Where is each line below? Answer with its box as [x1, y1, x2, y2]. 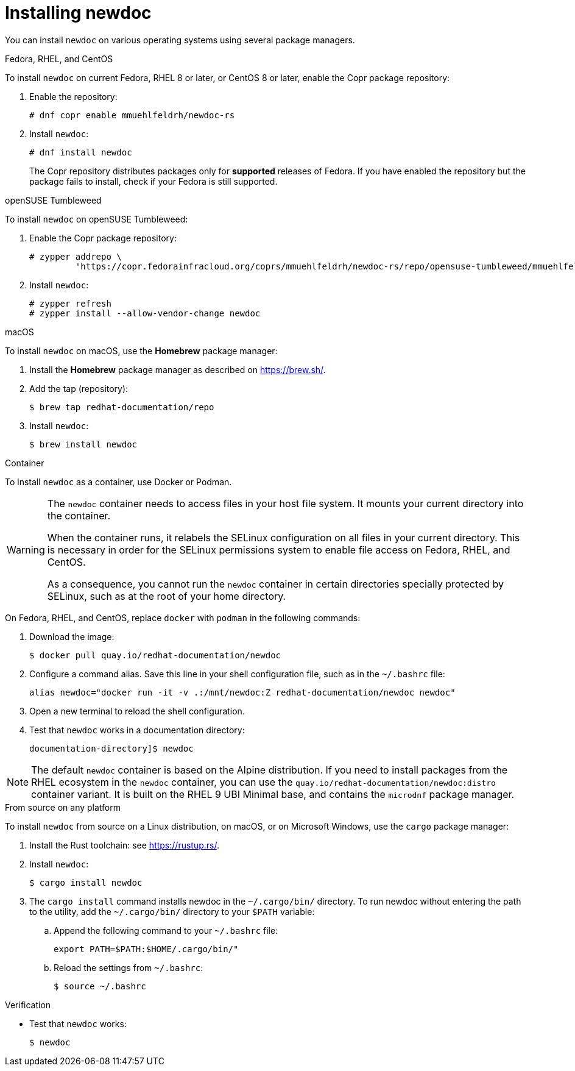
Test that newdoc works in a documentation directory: [29, 724, 245, 735]
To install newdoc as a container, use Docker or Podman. [5, 476, 232, 487]
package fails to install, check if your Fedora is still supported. [29, 176, 278, 187]
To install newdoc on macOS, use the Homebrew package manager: [5, 345, 278, 356]
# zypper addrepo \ [29, 251, 122, 262]
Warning [7, 543, 45, 556]
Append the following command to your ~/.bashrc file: [54, 925, 278, 936]
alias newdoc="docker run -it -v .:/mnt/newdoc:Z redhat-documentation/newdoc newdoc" [29, 687, 456, 697]
